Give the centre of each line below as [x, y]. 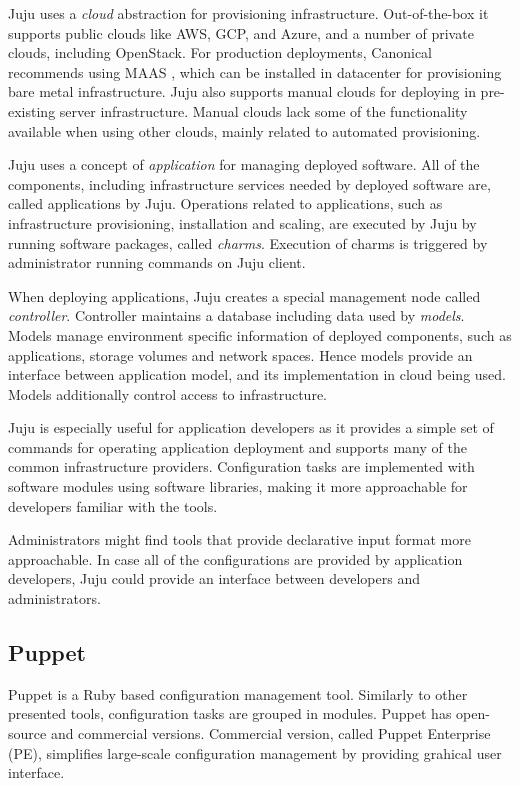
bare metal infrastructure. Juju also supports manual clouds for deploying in [242, 91]
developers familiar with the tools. [113, 505]
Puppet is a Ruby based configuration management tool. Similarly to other [238, 693]
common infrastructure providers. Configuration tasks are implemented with [241, 466]
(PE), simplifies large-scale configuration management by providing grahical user [255, 752]
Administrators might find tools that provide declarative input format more [239, 539]
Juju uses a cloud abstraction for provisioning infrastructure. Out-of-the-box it [248, 13]
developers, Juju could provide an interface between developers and [214, 578]
